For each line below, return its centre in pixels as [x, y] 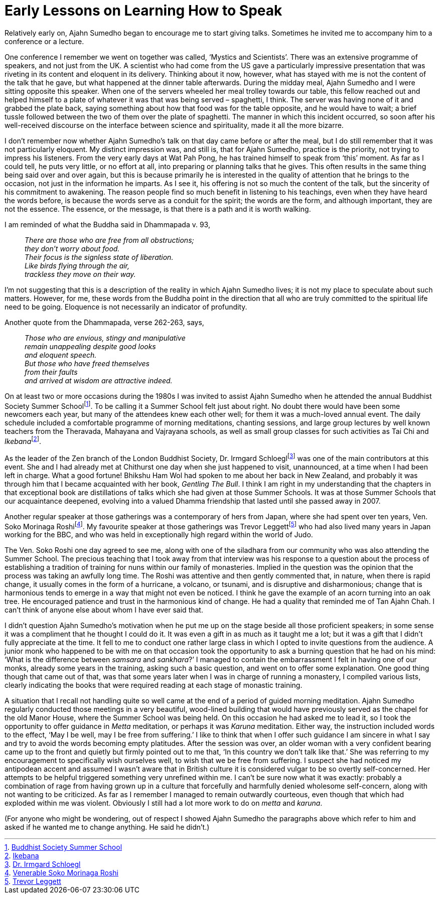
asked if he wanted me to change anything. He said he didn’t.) [107, 827]
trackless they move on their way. [80, 274]
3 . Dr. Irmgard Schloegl [43, 864]
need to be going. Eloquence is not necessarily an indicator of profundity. [126, 307]
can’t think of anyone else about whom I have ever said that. [104, 610]
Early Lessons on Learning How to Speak [143, 11]
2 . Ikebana [22, 856]
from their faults [51, 372]
